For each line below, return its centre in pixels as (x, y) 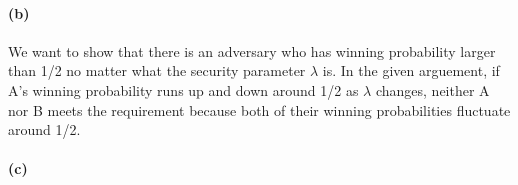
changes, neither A (432, 89)
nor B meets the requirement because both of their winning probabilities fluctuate (259, 109)
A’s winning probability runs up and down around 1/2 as (183, 89)
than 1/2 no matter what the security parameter (157, 70)
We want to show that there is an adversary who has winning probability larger (252, 50)
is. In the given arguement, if (411, 70)
